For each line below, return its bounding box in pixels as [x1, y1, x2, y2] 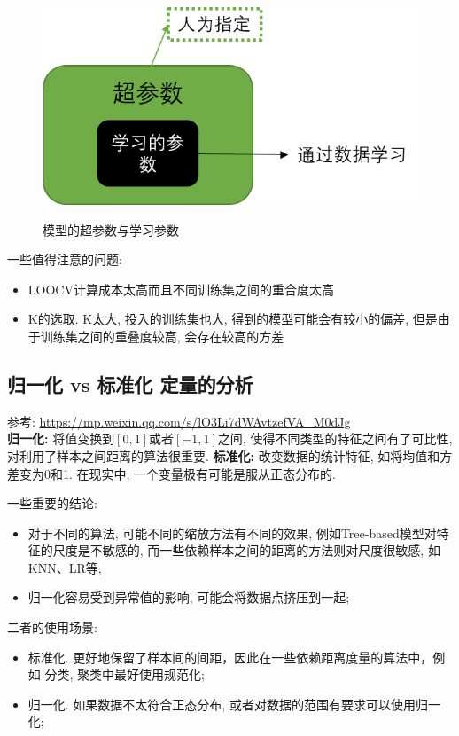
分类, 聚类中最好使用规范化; [44, 665, 205, 684]
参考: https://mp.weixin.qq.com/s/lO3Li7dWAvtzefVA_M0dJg [7, 411, 351, 430]
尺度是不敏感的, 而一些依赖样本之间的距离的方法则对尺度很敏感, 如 [52, 541, 440, 560]
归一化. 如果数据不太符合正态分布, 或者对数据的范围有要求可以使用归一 [27, 694, 440, 713]
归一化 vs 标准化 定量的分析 [7, 370, 253, 397]
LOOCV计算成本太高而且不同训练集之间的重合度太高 [27, 279, 334, 298]
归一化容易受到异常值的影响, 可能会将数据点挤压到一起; [27, 588, 350, 607]
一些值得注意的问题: [7, 250, 122, 269]
